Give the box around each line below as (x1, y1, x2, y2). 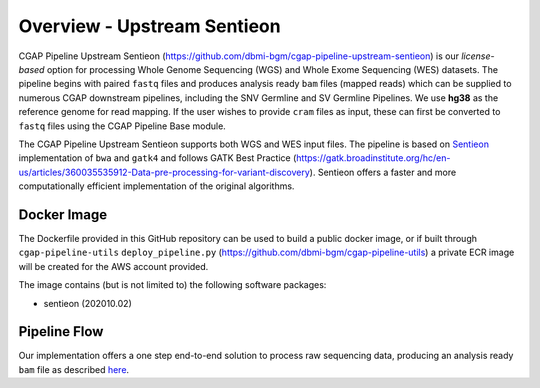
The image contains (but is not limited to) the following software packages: (18, 279, 327, 291)
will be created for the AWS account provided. (18, 260, 209, 272)
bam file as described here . (18, 363, 130, 375)
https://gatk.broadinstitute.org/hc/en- (296, 152, 451, 164)
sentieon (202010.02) (43, 297, 132, 309)
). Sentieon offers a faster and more (309, 166, 457, 178)
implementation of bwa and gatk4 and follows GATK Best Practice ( (18, 152, 297, 164)
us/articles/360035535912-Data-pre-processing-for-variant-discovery (18, 166, 310, 178)
